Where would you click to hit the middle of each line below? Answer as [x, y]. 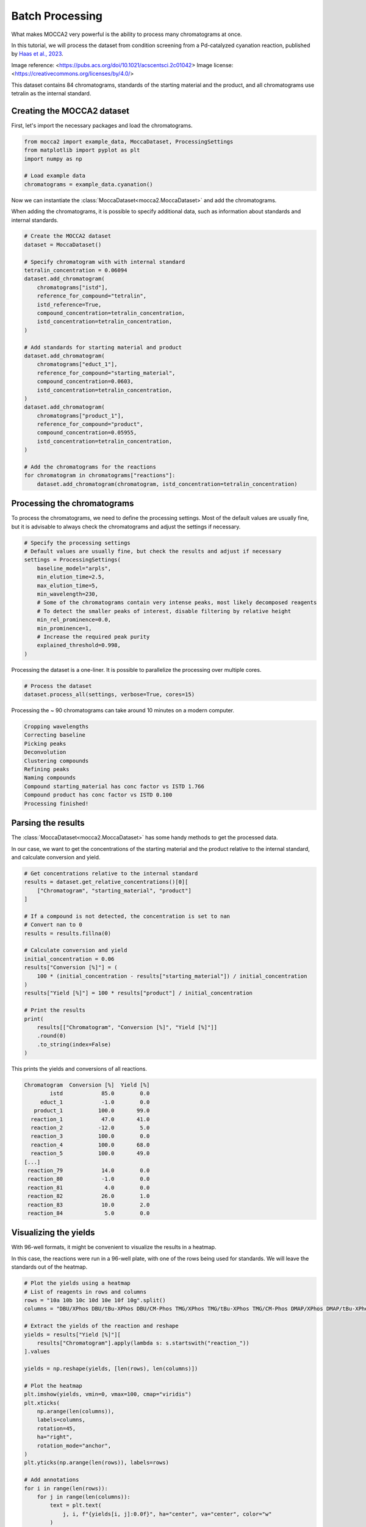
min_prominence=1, [64, 628]
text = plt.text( [76, 1505]
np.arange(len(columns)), [76, 1412]
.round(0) [52, 1036]
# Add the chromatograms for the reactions [90, 467]
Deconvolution [45, 752]
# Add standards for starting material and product [103, 347]
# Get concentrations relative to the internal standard [111, 873]
